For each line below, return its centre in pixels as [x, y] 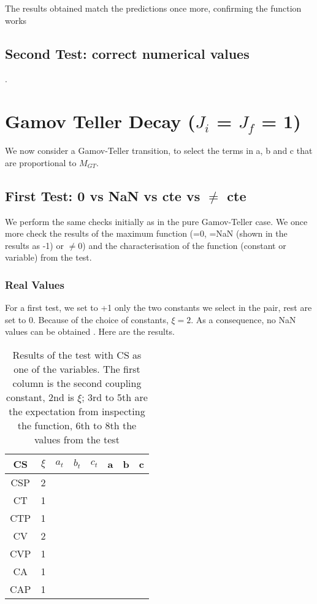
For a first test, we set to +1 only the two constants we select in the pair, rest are [158, 308]
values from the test [77, 439]
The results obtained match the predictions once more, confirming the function [153, 8]
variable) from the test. [48, 257]
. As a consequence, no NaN [243, 319]
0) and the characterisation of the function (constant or [182, 245]
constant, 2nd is [40, 397]
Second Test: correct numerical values [127, 53]
